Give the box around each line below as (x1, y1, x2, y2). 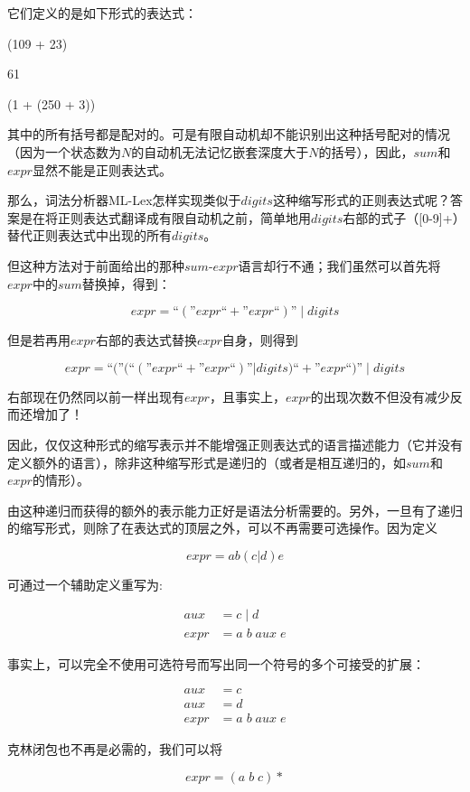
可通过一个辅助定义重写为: (7, 574, 163, 593)
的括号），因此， (318, 142, 414, 161)
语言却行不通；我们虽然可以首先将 (238, 256, 441, 275)
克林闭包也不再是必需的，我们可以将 (7, 740, 222, 759)
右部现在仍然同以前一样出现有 (7, 387, 184, 405)
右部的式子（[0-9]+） (343, 208, 459, 227)
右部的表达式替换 (95, 331, 197, 349)
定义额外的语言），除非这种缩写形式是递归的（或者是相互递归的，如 (7, 452, 406, 471)
